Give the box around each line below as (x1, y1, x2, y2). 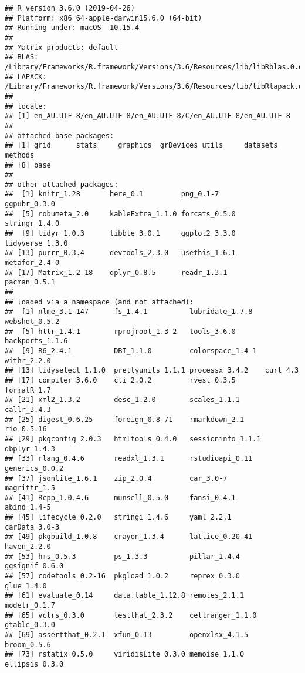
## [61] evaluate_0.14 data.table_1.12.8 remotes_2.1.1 (5, 591, 245, 600)
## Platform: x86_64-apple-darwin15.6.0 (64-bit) (5, 14, 202, 22)
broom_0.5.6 (5, 640, 51, 649)
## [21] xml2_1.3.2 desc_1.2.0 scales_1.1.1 (5, 396, 240, 404)
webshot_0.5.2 (5, 317, 60, 326)
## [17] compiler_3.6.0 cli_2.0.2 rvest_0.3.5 (5, 376, 236, 384)
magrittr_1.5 (5, 484, 55, 493)
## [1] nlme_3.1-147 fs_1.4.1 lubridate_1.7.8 (5, 307, 253, 316)
